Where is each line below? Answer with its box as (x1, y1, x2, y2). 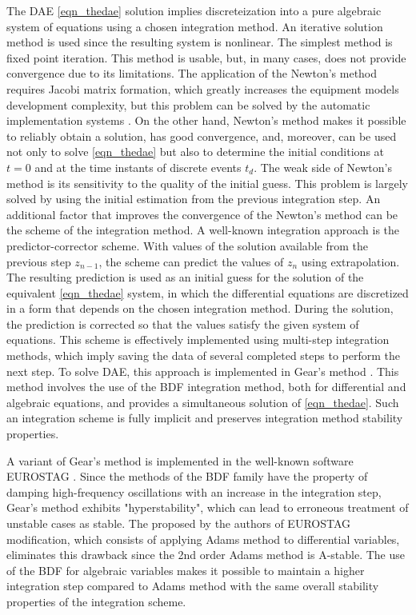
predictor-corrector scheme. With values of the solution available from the (6, 237, 368, 254)
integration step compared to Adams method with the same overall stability (6, 577, 379, 594)
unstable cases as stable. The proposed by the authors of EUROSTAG (6, 515, 351, 531)
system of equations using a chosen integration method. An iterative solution (6, 18, 383, 34)
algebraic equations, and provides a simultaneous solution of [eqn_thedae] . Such (6, 393, 399, 410)
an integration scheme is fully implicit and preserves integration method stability (6, 409, 403, 426)
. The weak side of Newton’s (254, 158, 392, 175)
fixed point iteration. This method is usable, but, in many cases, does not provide (6, 49, 406, 66)
